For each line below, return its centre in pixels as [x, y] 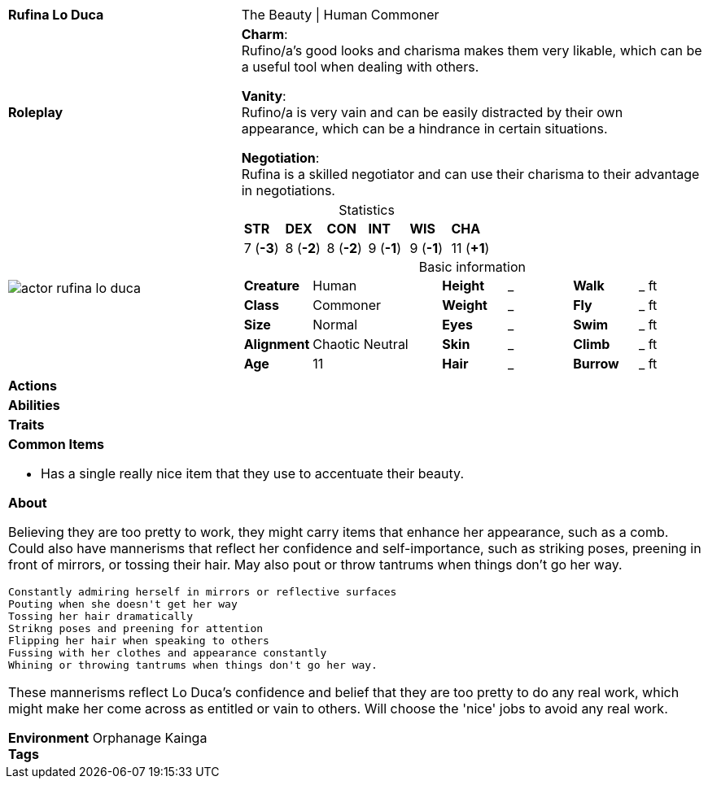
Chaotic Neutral [361, 344]
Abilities [34, 405]
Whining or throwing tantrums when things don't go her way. [193, 665]
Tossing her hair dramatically [101, 616]
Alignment [277, 344]
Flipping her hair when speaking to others [139, 641]
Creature [272, 286]
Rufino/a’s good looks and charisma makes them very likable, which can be [472, 50]
